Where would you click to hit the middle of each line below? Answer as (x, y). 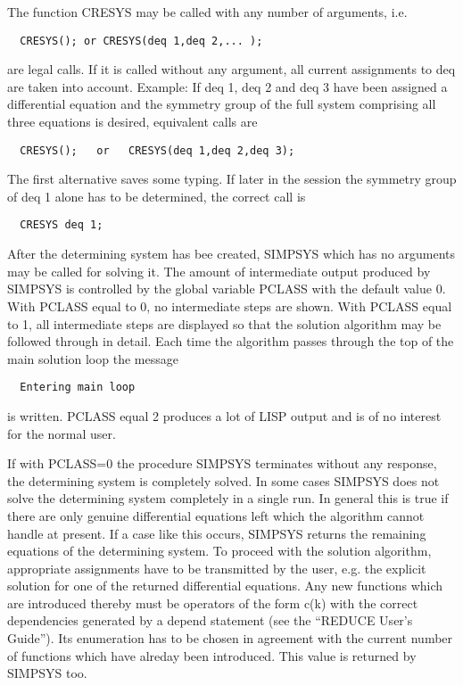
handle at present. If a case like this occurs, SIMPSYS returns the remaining (217, 533)
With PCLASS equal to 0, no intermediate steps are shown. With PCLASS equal (230, 305)
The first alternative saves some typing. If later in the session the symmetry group (232, 179)
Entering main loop (78, 388)
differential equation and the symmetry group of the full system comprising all (222, 104)
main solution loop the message (93, 358)
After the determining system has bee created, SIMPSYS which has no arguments (231, 254)
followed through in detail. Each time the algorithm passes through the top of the (231, 341)
